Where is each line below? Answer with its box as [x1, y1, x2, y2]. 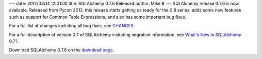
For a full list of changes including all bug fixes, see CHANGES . [9, 23, 135, 29]
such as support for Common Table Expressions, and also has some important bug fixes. [9, 14, 186, 20]
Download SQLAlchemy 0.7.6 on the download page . [9, 47, 114, 53]
